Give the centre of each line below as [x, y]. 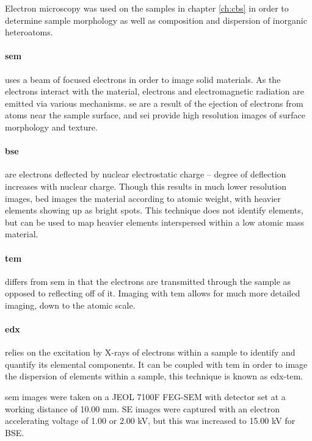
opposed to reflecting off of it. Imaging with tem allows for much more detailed [153, 293]
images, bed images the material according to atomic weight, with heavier [143, 198]
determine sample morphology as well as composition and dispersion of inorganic [156, 20]
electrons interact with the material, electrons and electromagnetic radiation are [155, 91]
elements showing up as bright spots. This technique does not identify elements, [154, 210]
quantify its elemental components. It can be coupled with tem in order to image [156, 364]
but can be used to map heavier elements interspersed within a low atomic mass [155, 222]
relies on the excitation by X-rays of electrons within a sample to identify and [150, 352]
